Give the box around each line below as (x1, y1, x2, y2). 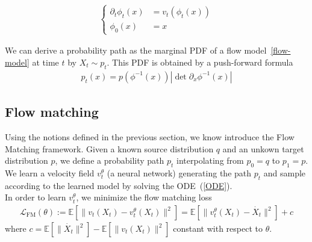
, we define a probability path (55, 154, 164, 167)
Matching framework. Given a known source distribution (5, 142, 214, 155)
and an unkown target (222, 142, 304, 155)
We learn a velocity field (5, 167, 95, 179)
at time (32, 56, 59, 68)
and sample (263, 167, 306, 179)
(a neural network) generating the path (107, 167, 252, 179)
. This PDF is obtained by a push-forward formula (107, 56, 293, 68)
